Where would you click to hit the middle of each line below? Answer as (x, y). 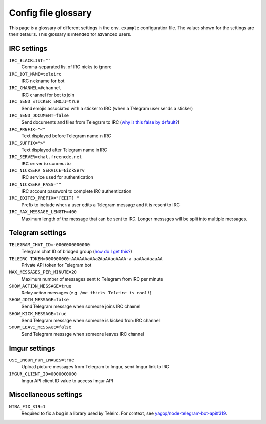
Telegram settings (38, 233)
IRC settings (28, 49)
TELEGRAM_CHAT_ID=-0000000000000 (50, 245)
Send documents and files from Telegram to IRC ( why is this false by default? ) (100, 122)
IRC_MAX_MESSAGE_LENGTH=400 (43, 212)
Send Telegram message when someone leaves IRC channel (83, 334)
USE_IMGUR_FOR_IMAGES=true (42, 360)
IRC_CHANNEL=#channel (35, 88)
